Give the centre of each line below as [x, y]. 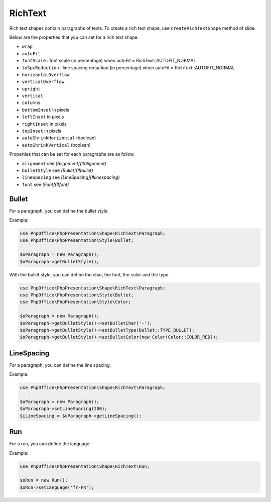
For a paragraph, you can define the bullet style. [59, 211]
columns [31, 103]
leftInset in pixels [43, 117]
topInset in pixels [42, 131]
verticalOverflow [43, 82]
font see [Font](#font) [45, 184]
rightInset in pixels [44, 124]
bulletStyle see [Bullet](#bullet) [57, 170]
